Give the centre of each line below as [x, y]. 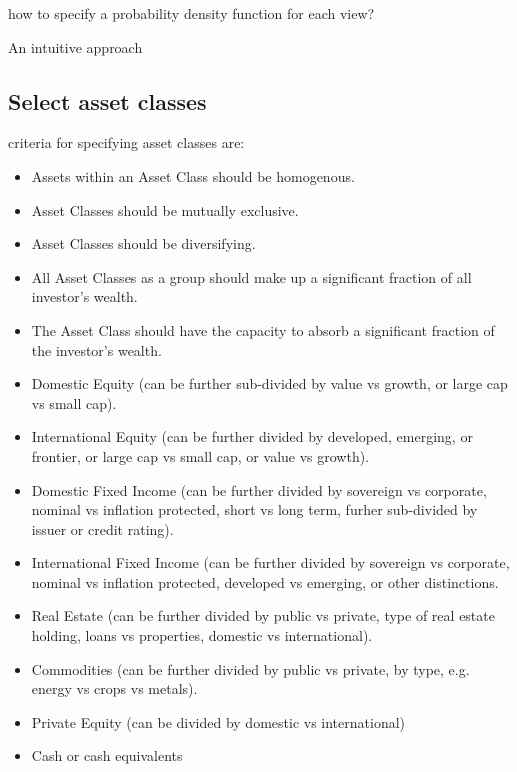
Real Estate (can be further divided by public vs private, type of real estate [263, 615]
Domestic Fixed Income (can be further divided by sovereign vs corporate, [259, 489]
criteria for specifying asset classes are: [126, 142]
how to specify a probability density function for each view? [191, 13]
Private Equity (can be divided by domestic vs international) [218, 721]
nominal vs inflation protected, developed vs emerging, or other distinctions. [265, 581]
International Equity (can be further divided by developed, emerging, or [252, 436]
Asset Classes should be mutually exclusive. [165, 209]
